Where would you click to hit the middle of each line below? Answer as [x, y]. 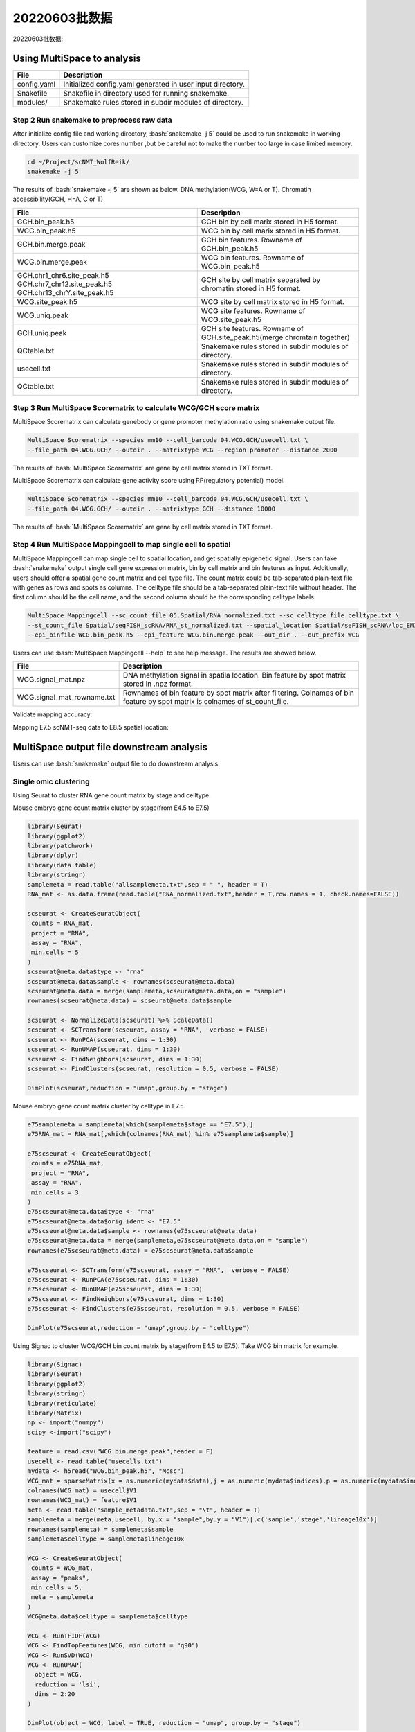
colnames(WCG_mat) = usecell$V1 [82, 1491]
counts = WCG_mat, [62, 1568]
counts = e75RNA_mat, [68, 1163]
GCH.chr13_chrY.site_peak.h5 [65, 292]
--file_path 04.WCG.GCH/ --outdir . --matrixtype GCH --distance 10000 [151, 509]
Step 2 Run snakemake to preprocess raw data [92, 120]
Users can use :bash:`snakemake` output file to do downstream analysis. [117, 763]
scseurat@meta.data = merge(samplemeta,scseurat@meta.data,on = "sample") [157, 991]
